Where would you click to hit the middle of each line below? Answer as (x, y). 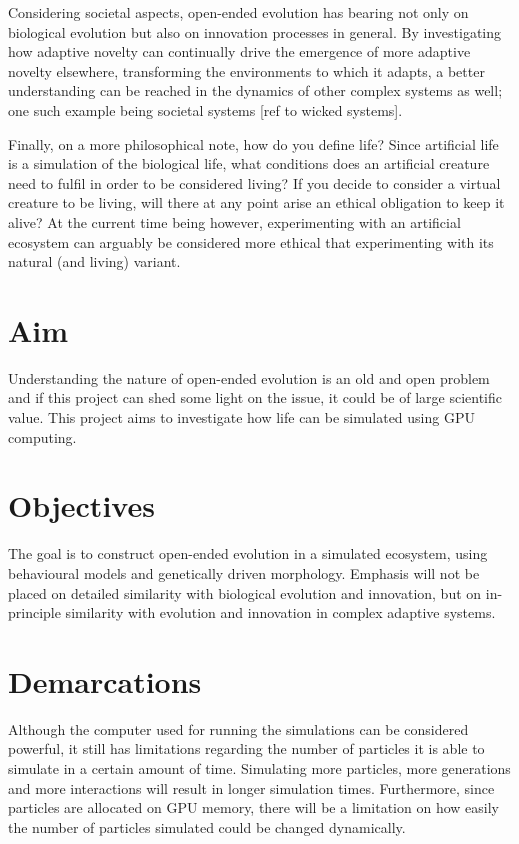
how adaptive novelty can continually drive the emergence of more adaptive (239, 51)
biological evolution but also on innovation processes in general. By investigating (255, 31)
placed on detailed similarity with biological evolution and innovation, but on (245, 592)
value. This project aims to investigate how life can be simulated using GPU (241, 417)
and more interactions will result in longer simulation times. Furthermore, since (251, 787)
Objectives (81, 505)
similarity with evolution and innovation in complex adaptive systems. (280, 612)
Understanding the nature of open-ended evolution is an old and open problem (249, 377)
